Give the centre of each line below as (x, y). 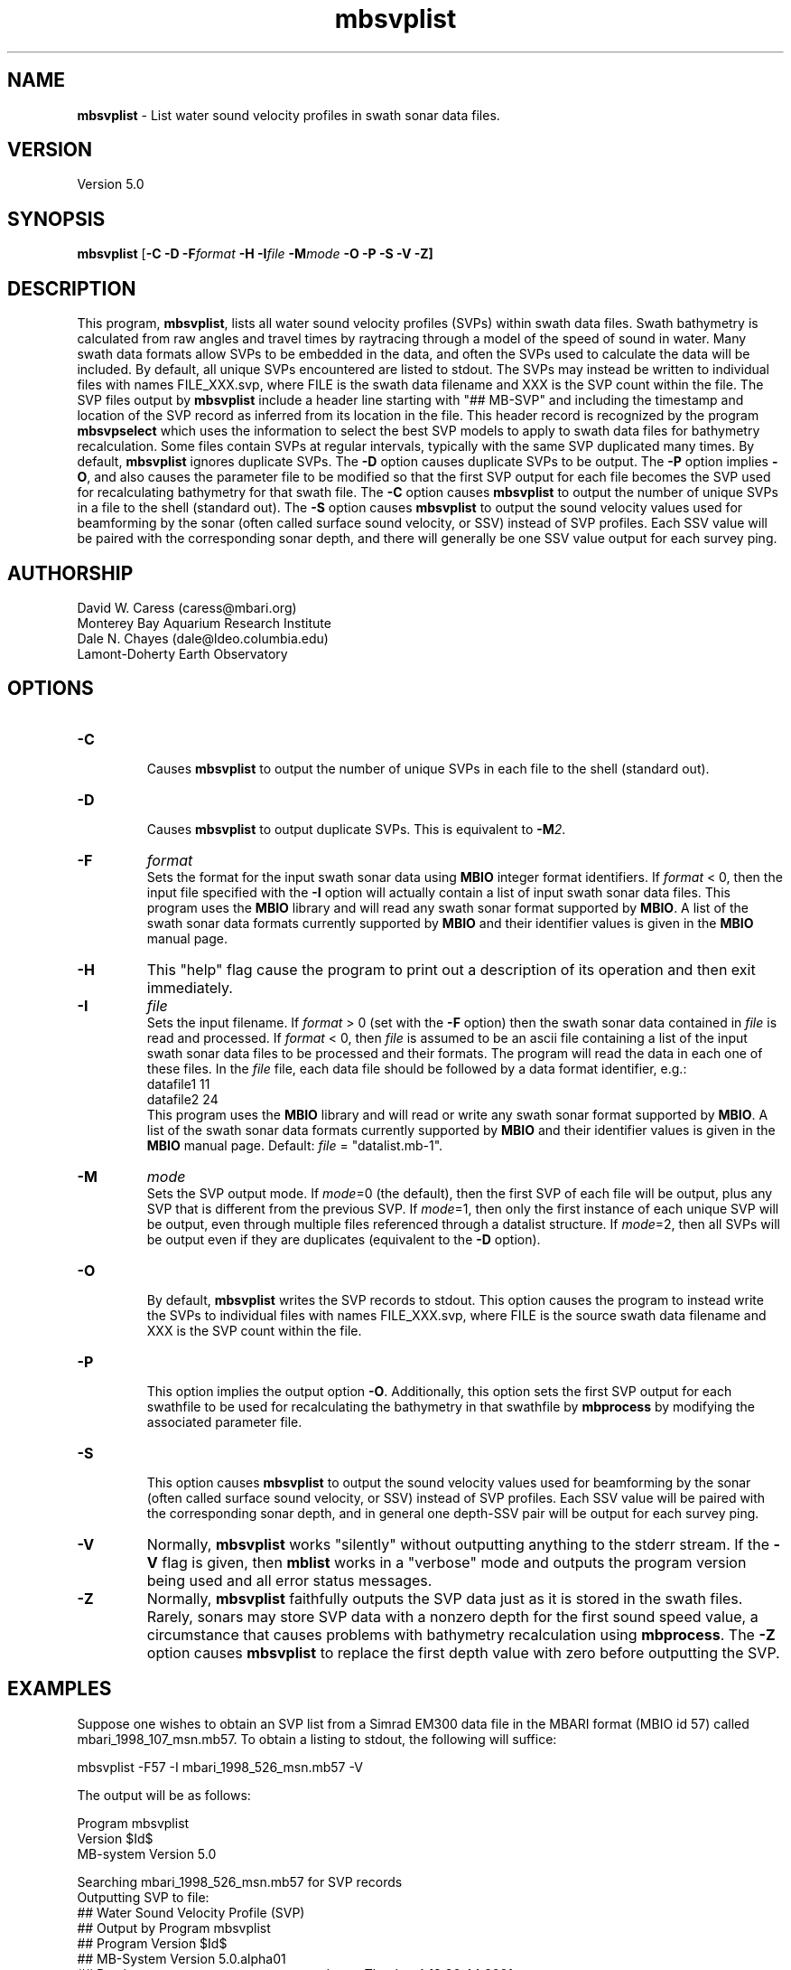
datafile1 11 (178, 1083)
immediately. (190, 987)
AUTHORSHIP (70, 573)
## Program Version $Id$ (152, 1943)
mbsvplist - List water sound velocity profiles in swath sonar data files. (288, 115)
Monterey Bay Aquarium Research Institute (204, 623)
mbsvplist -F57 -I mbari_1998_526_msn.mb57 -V (220, 1767)
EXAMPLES (60, 1689)
